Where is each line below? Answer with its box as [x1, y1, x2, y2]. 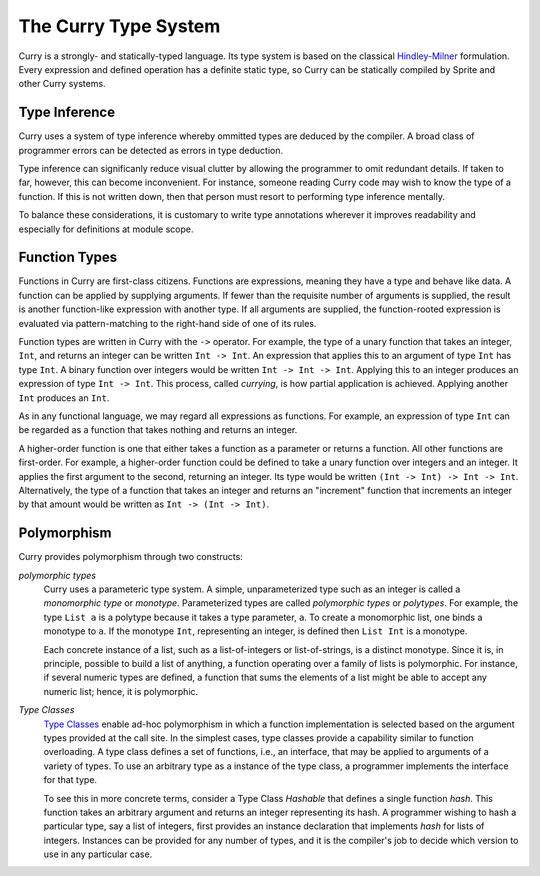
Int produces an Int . [18, 391, 110, 404]
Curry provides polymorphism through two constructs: [18, 551, 244, 563]
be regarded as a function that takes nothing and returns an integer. [18, 424, 298, 436]
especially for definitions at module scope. [18, 223, 194, 235]
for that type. [43, 774, 98, 786]
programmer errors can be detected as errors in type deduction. [18, 144, 284, 156]
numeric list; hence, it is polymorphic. [43, 685, 199, 697]
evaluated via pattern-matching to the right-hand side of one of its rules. [18, 317, 317, 329]
